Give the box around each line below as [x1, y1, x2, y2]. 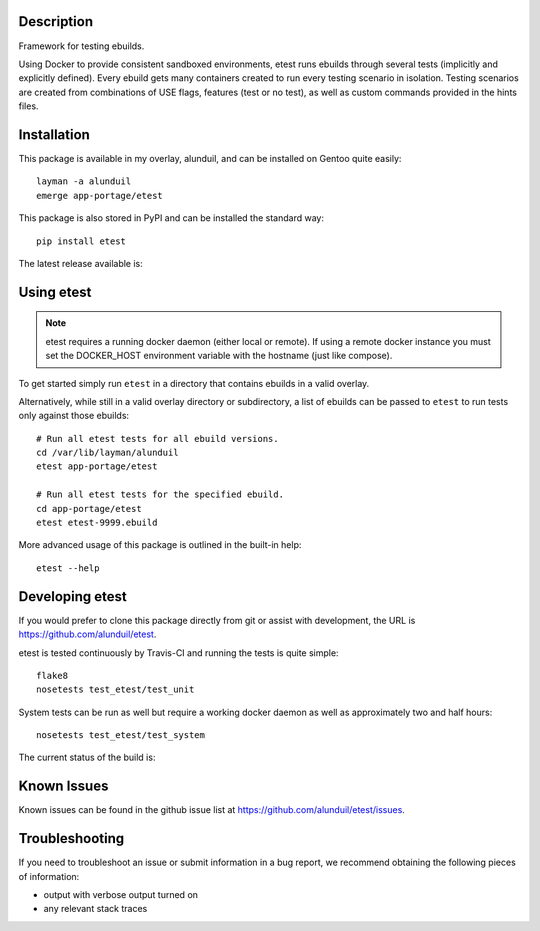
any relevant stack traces [43, 903, 148, 915]
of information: [18, 870, 80, 882]
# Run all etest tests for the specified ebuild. [36, 489, 285, 500]
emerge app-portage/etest [36, 190, 164, 201]
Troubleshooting [18, 830, 125, 847]
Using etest [18, 283, 92, 300]
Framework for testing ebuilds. [18, 40, 145, 52]
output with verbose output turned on [43, 889, 199, 901]
